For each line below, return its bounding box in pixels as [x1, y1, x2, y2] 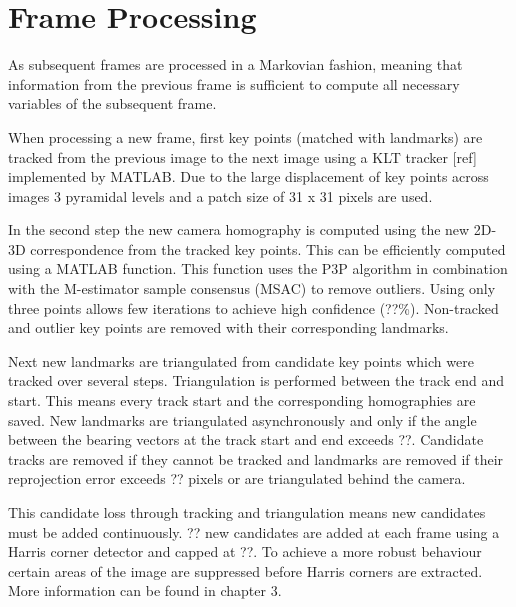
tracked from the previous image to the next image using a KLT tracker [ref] [8, 146, 477, 167]
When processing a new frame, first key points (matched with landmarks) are [8, 126, 483, 147]
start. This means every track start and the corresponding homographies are [8, 390, 476, 411]
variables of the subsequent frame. [8, 93, 217, 114]
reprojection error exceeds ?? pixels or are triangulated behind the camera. [8, 468, 466, 489]
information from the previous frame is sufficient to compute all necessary [8, 73, 460, 94]
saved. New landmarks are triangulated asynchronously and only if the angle [8, 409, 477, 430]
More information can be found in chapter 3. [8, 580, 282, 601]
